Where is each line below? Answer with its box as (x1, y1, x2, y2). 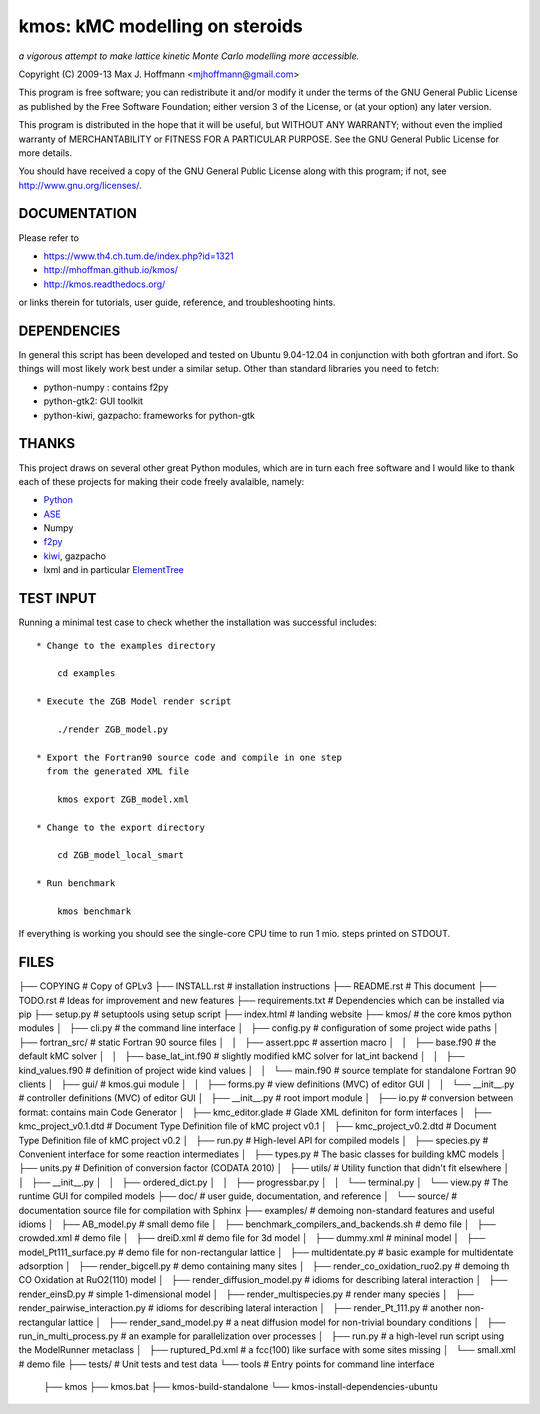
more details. (18, 146, 73, 159)
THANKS (18, 435, 76, 452)
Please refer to (18, 231, 80, 244)
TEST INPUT (18, 590, 97, 607)
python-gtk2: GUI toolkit (43, 395, 144, 407)
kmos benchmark (56, 905, 132, 917)
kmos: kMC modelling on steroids (18, 15, 304, 37)
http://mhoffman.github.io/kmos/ (43, 264, 179, 276)
